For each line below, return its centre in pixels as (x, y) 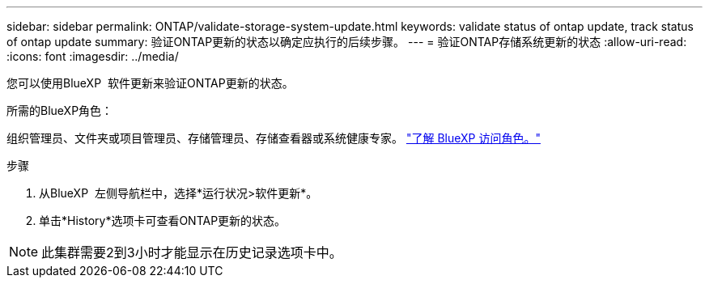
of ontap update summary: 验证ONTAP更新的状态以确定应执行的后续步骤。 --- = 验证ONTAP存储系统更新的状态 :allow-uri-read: (347, 42)
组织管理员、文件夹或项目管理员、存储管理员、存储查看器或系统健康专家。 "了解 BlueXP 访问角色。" (274, 138)
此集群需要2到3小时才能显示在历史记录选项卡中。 (192, 252)
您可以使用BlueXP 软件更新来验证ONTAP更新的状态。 (150, 83)
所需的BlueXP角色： (60, 110)
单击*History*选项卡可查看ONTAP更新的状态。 (163, 220)
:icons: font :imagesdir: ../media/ (93, 56)
